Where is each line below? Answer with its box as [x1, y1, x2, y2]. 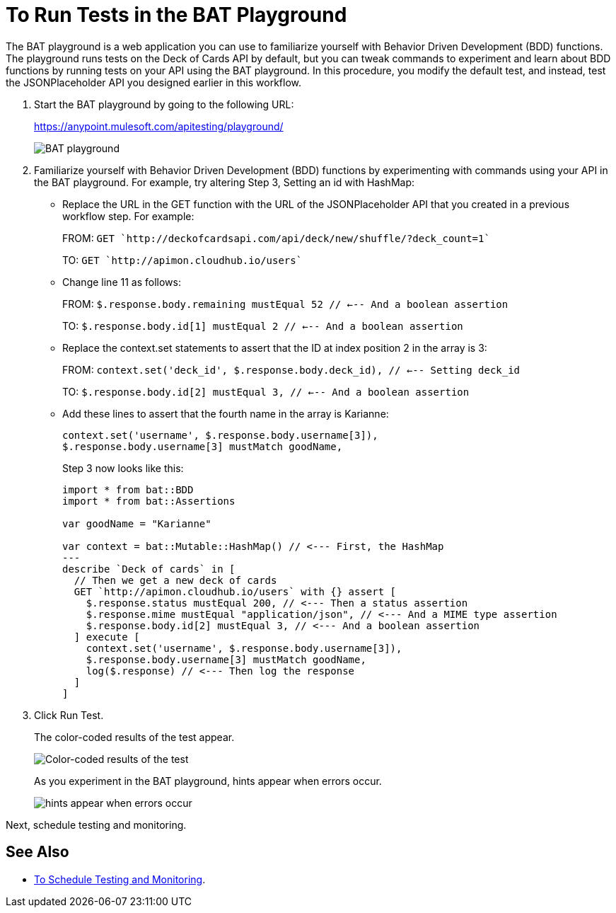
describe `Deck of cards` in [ [62, 563, 236, 575]
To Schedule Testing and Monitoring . [34, 873, 206, 885]
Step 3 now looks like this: [62, 461, 184, 474]
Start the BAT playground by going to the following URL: [34, 98, 294, 110]
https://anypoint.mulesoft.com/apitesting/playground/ [34, 120, 284, 132]
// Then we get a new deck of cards [74, 574, 277, 586]
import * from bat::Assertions [62, 495, 236, 507]
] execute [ [74, 631, 140, 643]
